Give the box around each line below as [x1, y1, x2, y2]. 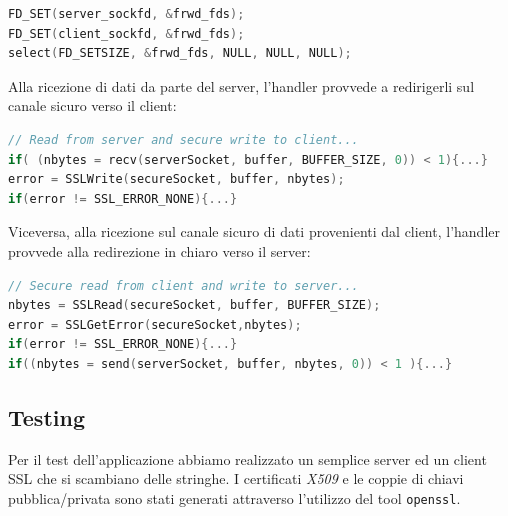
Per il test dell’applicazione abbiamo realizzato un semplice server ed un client [8, 448, 487, 469]
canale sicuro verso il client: [8, 95, 177, 116]
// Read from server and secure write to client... [8, 132, 359, 147]
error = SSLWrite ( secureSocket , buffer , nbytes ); [8, 172, 345, 187]
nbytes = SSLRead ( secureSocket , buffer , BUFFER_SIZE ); [8, 298, 381, 313]
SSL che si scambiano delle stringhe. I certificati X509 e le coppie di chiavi [8, 468, 464, 489]
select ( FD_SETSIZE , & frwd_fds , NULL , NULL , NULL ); [8, 46, 352, 61]
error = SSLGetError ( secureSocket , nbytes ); [8, 317, 302, 332]
